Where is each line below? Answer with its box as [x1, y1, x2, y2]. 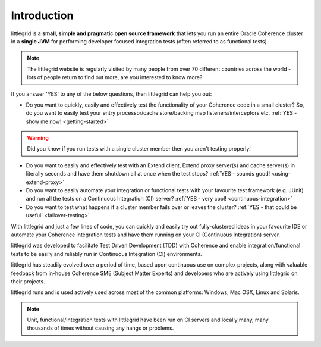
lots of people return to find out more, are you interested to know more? [27, 74, 203, 81]
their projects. [11, 277, 46, 285]
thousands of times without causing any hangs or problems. [27, 324, 174, 332]
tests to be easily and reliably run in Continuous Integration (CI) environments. [11, 250, 202, 257]
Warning [27, 135, 49, 142]
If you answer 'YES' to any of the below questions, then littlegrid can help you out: [11, 90, 212, 98]
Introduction [11, 9, 74, 22]
